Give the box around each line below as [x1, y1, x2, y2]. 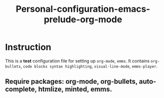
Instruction [5, 42, 51, 53]
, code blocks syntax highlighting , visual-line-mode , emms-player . [20, 63, 158, 69]
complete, [5, 85, 37, 94]
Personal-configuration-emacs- [15, 3, 151, 15]
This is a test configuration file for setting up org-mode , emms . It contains [5, 58, 150, 64]
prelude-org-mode [43, 14, 123, 25]
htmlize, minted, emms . [38, 85, 113, 94]
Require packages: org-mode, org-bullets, [5, 77, 138, 86]
